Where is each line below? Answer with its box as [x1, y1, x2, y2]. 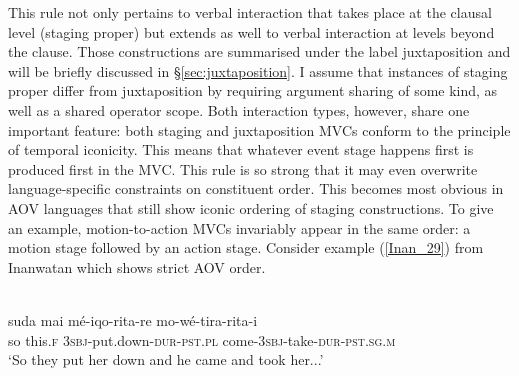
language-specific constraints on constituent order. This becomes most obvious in [8, 178, 504, 199]
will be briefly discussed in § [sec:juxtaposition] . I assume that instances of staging [8, 60, 508, 81]
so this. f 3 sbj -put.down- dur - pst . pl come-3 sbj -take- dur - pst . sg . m [8, 329, 396, 350]
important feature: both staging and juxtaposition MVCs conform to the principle [8, 119, 511, 140]
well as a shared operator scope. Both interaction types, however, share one [8, 99, 470, 120]
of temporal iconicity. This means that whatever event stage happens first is [8, 139, 474, 160]
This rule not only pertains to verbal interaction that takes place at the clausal [8, 2, 492, 22]
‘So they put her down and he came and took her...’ [8, 349, 324, 370]
